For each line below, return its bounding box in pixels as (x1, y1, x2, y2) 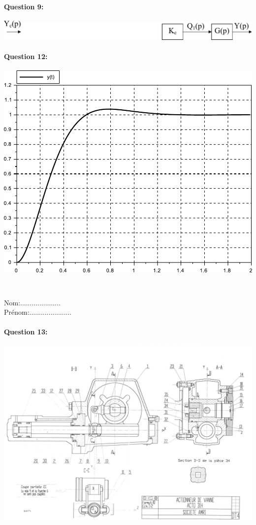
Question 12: (4, 51, 48, 61)
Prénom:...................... (4, 307, 72, 317)
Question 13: (4, 326, 48, 336)
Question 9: (4, 1, 44, 11)
